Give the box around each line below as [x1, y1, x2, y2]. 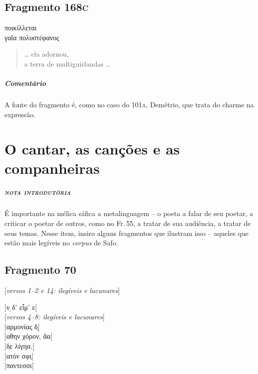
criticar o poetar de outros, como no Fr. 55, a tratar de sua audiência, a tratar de [4, 218, 251, 228]
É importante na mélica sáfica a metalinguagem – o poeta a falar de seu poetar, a [4, 208, 253, 219]
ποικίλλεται [4, 22, 37, 33]
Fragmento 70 [4, 262, 76, 277]
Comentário [4, 78, 46, 88]
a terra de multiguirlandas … [24, 58, 111, 69]
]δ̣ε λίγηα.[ [4, 341, 35, 351]
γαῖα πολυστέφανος [4, 32, 60, 42]
